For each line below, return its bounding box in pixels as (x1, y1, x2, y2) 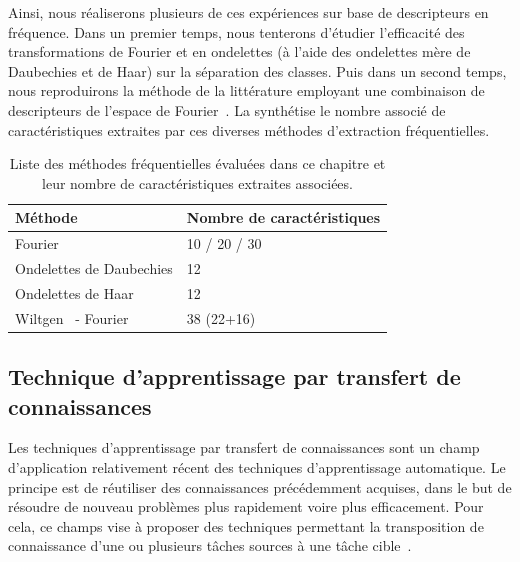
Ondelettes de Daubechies (15, 258, 173, 279)
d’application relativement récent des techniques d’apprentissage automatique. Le (8, 457, 506, 477)
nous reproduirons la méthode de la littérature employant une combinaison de (8, 80, 485, 101)
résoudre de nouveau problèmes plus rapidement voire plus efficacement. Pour (8, 496, 484, 517)
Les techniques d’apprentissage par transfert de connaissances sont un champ (8, 437, 480, 458)
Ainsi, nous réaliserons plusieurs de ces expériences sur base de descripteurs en (8, 2, 489, 22)
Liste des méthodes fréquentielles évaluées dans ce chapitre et (9, 153, 386, 174)
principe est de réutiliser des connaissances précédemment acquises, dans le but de (8, 476, 512, 497)
